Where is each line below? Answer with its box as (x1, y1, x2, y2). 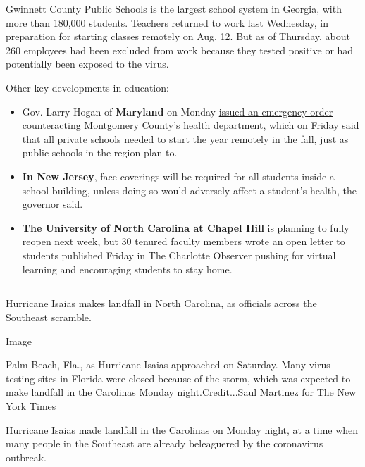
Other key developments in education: (6, 80, 169, 94)
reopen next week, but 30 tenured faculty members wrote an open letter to (22, 234, 345, 249)
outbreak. (6, 449, 47, 464)
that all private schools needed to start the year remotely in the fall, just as (22, 131, 349, 146)
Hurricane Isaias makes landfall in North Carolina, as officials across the (6, 296, 317, 311)
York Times (6, 399, 56, 413)
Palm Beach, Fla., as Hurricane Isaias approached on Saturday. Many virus (6, 357, 330, 372)
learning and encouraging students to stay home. (22, 261, 233, 276)
